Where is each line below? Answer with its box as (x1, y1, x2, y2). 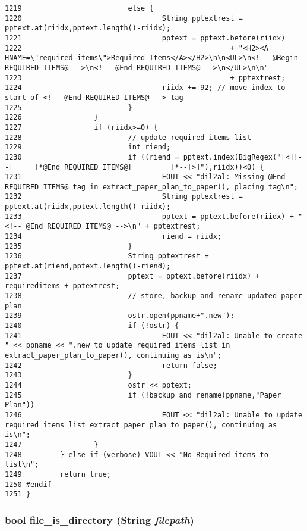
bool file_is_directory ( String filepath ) (5, 512, 194, 527)
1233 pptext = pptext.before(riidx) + (5, 212, 294, 221)
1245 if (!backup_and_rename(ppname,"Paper (5, 391, 281, 399)
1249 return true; (5, 470, 111, 479)
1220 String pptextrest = (5, 14, 243, 23)
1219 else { (5, 4, 154, 13)
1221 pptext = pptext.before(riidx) (5, 33, 286, 42)
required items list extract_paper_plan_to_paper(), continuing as (5, 420, 277, 429)
